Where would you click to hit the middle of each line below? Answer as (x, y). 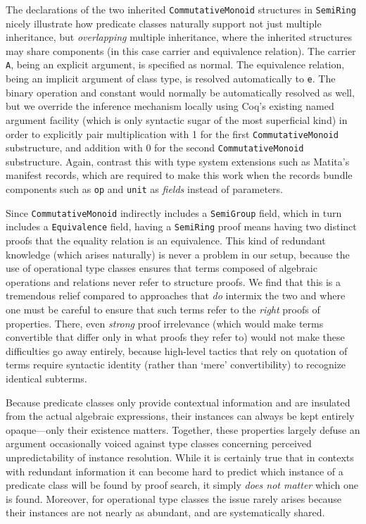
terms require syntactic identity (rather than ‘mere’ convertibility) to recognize (176, 364)
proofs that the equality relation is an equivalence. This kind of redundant (166, 240)
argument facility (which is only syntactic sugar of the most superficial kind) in (177, 119)
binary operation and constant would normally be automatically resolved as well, (180, 92)
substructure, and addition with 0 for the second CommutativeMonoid (155, 148)
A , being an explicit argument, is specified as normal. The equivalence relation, (175, 64)
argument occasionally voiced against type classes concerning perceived (159, 443)
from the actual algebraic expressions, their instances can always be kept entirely (180, 416)
